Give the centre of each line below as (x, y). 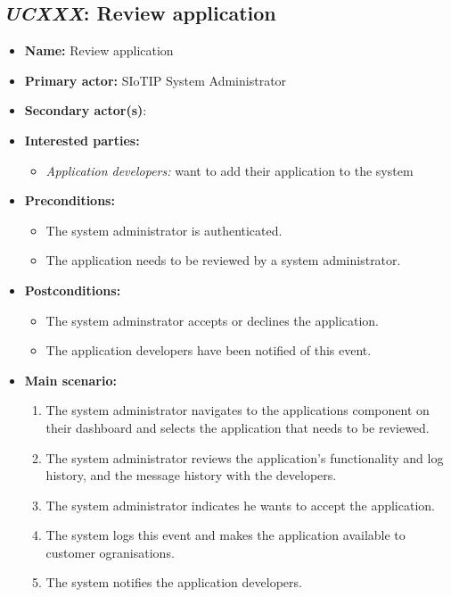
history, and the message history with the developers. (191, 475)
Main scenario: (70, 380)
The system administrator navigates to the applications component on (238, 410)
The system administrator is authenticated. (164, 230)
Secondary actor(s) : (86, 110)
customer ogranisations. (110, 552)
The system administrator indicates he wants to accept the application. (240, 505)
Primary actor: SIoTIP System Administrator (156, 80)
